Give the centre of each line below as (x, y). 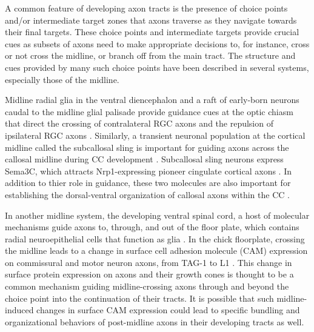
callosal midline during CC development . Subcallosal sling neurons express (144, 159)
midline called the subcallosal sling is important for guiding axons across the (147, 147)
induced (19, 310)
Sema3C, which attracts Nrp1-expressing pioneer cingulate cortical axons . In (149, 171)
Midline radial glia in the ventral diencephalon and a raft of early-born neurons (152, 100)
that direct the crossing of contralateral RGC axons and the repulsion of (139, 123)
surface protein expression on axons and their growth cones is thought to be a (149, 274)
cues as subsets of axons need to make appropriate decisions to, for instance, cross (157, 43)
